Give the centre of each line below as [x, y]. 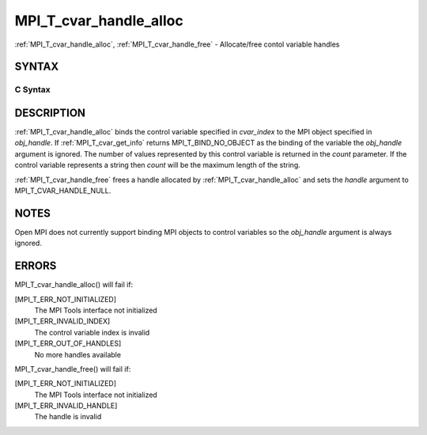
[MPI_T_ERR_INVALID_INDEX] [62, 321]
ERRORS [36, 266]
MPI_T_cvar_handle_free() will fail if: [73, 369]
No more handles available [78, 354]
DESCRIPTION [50, 113]
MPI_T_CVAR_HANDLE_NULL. [63, 191]
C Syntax [32, 89]
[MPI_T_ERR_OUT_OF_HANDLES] [68, 343]
